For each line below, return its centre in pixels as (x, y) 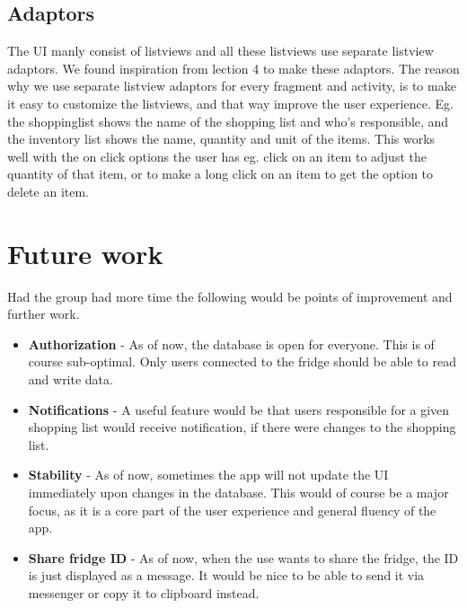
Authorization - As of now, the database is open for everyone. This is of (231, 344)
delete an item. (48, 191)
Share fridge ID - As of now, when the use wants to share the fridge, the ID (243, 557)
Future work (85, 253)
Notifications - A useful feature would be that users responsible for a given (239, 409)
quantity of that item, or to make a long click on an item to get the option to (220, 174)
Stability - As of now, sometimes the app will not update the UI (208, 475)
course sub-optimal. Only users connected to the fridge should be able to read (242, 361)
